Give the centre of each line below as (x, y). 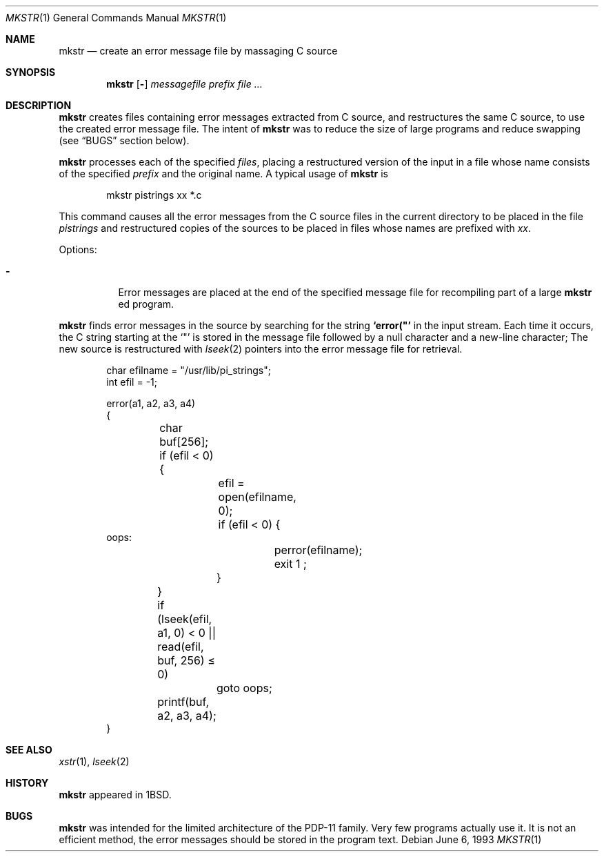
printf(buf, (183, 702)
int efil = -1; (132, 382)
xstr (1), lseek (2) (94, 761)
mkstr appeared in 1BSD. (115, 795)
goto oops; (244, 688)
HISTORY (27, 783)
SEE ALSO (29, 750)
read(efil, (181, 647)
